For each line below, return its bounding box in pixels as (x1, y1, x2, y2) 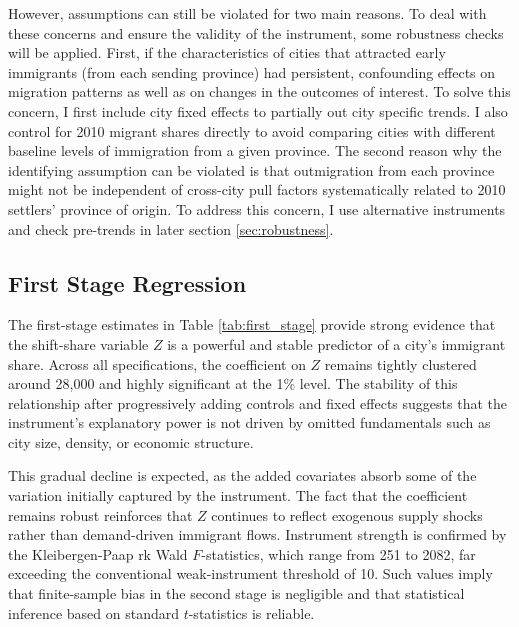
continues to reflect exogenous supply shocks (211, 504, 483, 525)
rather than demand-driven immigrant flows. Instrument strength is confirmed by (8, 524, 507, 545)
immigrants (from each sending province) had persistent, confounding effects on (8, 61, 496, 82)
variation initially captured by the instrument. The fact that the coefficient (8, 485, 468, 506)
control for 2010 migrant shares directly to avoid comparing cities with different (8, 120, 496, 141)
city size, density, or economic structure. (8, 431, 254, 452)
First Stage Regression (8, 267, 247, 298)
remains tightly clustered (324, 353, 477, 374)
